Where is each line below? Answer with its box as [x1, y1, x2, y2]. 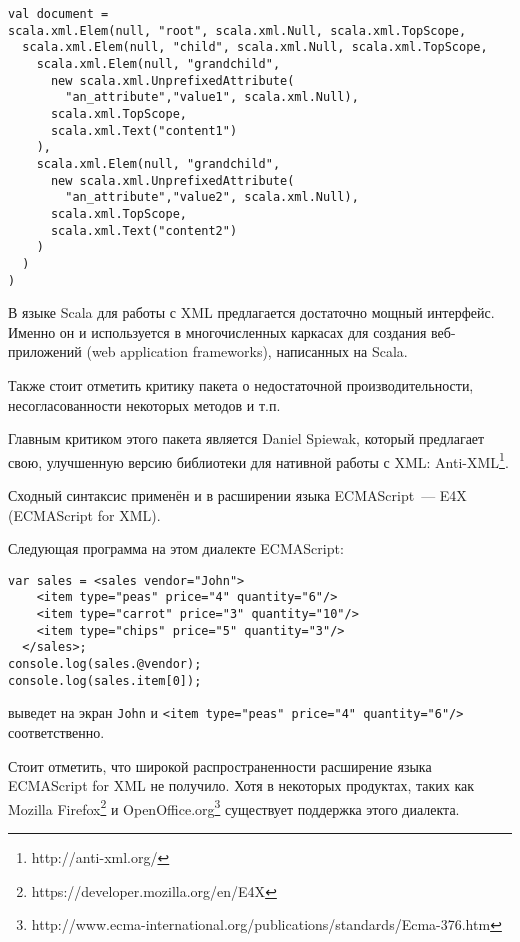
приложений [8, 341, 82, 362]
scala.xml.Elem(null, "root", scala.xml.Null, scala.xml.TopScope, [8, 23, 467, 38]
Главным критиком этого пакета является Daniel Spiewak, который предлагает [8, 428, 485, 449]
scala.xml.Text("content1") [50, 123, 238, 138]
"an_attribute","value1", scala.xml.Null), [65, 90, 359, 105]
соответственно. [8, 722, 105, 742]
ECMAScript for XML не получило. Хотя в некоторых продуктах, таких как [8, 775, 475, 796]
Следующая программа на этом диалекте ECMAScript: [8, 538, 344, 559]
